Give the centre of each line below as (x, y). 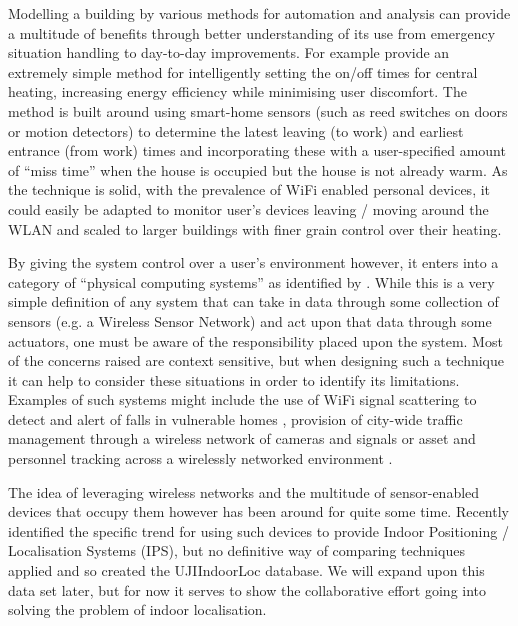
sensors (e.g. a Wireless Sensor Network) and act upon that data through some (250, 320)
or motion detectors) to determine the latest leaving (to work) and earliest (236, 130)
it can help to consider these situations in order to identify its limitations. (234, 379)
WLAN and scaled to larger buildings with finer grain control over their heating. (255, 228)
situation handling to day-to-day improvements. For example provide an (229, 52)
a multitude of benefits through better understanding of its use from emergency (252, 32)
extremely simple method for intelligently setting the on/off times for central (243, 71)
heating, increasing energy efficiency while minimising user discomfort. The (237, 91)
